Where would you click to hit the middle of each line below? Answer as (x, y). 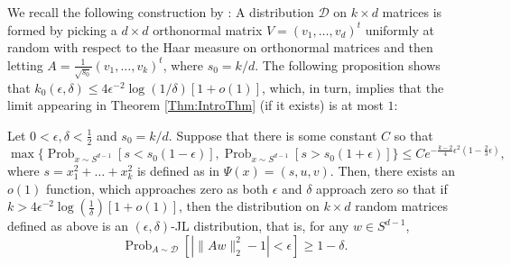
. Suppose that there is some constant (273, 135)
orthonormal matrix (208, 29)
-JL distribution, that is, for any (260, 226)
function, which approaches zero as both (157, 188)
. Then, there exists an (393, 170)
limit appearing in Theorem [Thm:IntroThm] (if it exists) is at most (195, 105)
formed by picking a (62, 29)
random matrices (402, 206)
